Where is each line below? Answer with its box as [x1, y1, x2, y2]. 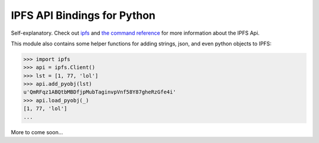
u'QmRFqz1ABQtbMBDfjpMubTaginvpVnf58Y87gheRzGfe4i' [23, 89, 177, 95]
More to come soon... [11, 128, 63, 135]
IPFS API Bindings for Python [11, 9, 156, 22]
